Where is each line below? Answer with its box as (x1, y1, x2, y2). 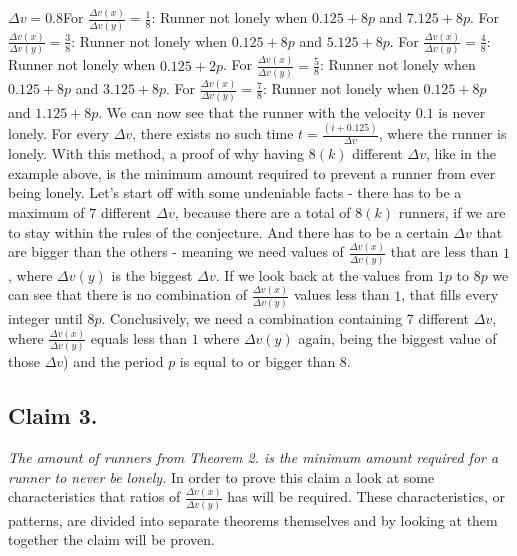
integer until (8, 308, 83, 329)
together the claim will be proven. (8, 529, 215, 550)
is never (438, 101, 486, 122)
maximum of (8, 202, 85, 223)
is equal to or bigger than (179, 351, 336, 372)
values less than (293, 284, 390, 305)
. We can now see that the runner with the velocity (98, 101, 412, 122)
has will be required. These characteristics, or (227, 486, 505, 507)
